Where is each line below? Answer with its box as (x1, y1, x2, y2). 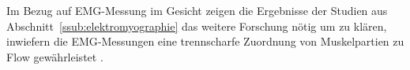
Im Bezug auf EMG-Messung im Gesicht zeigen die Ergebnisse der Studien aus (6, 2, 388, 18)
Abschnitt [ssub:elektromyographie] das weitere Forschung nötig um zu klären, (6, 17, 387, 34)
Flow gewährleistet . (6, 48, 103, 64)
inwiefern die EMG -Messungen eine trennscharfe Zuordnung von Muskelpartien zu (6, 33, 404, 50)
